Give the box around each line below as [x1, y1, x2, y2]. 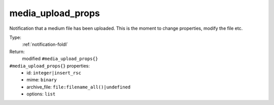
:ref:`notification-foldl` [22, 41, 68, 47]
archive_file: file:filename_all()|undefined [26, 84, 131, 90]
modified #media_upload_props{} [22, 56, 98, 62]
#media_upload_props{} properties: [9, 63, 90, 69]
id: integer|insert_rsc [26, 70, 81, 76]
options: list [26, 91, 56, 97]
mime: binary [26, 77, 57, 83]
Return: [9, 48, 25, 55]
